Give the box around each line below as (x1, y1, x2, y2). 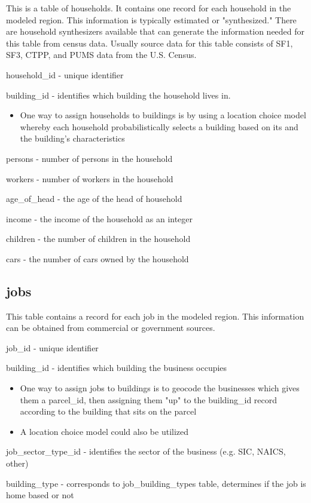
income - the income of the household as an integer (6, 212, 193, 225)
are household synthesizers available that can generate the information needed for (6, 25, 305, 38)
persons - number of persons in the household (6, 152, 173, 164)
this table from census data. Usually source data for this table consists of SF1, (6, 36, 293, 49)
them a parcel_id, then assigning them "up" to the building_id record (20, 393, 278, 406)
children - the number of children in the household (6, 232, 191, 245)
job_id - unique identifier (6, 341, 99, 354)
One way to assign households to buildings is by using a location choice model (20, 109, 306, 121)
